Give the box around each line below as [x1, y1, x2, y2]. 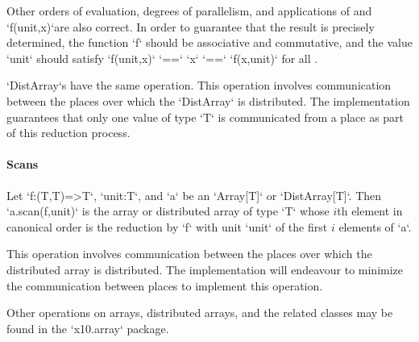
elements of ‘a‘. [338, 218, 412, 235]
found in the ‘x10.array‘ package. [6, 319, 169, 336]
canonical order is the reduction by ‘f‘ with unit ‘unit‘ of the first [6, 218, 328, 235]
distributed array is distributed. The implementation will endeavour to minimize [6, 261, 404, 277]
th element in [337, 202, 403, 219]
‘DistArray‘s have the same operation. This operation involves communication [6, 77, 392, 94]
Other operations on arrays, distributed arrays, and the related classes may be [6, 304, 393, 321]
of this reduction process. [6, 124, 131, 141]
